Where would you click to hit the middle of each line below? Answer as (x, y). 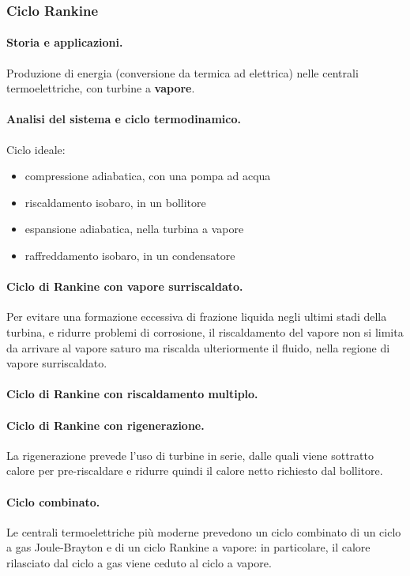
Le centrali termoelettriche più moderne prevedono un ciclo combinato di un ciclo (204, 531)
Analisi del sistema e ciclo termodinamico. (124, 119)
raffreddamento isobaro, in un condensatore (130, 255)
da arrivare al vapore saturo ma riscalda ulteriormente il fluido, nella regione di (198, 347)
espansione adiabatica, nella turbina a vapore (134, 229)
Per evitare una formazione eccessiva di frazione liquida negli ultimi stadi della (197, 316)
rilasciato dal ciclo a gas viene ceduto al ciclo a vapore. (139, 562)
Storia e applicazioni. (65, 42)
